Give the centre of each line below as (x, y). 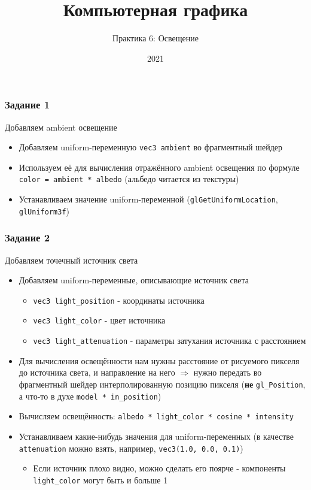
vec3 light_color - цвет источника (99, 320)
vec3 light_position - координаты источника (119, 300)
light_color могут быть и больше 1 (100, 480)
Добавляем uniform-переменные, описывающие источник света (134, 280)
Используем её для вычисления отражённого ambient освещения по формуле (159, 167)
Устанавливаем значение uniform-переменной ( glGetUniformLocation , (148, 199)
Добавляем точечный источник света (71, 260)
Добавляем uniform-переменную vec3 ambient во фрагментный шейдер (151, 147)
